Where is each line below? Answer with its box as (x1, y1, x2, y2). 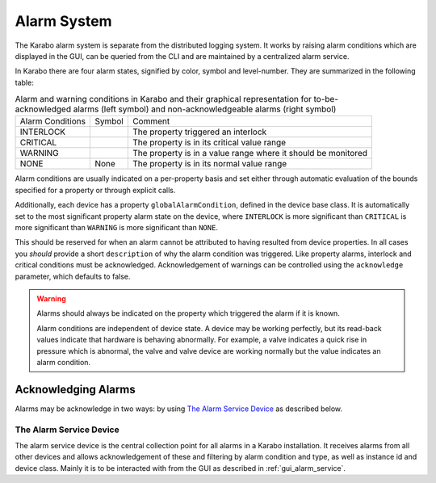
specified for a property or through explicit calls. (15, 185, 176, 195)
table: (15, 78, 34, 87)
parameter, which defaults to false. (15, 271, 131, 281)
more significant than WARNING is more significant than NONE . (15, 223, 218, 233)
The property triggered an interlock (132, 126, 267, 137)
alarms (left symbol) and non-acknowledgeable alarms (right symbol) (73, 103, 337, 115)
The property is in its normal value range (132, 158, 287, 170)
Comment (132, 115, 170, 127)
